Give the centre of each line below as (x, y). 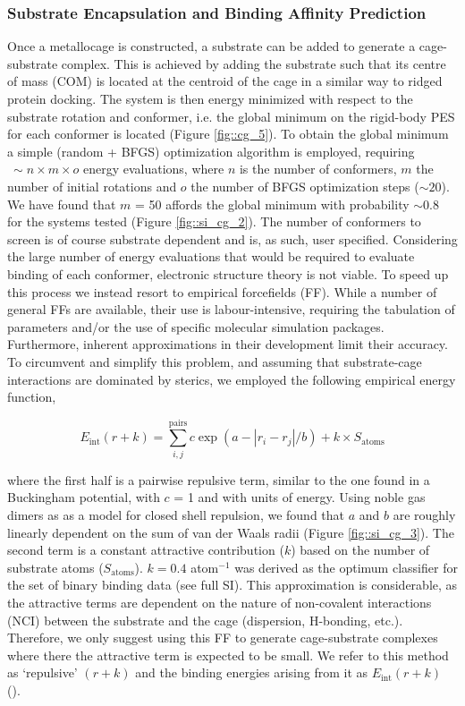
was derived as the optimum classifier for (346, 567)
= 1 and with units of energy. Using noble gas (300, 497)
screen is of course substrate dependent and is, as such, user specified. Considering (232, 238)
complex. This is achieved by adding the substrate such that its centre (254, 63)
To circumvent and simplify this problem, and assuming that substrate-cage (215, 361)
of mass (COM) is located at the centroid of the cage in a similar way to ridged (225, 81)
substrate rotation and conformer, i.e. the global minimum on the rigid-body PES (231, 116)
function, (32, 397)
